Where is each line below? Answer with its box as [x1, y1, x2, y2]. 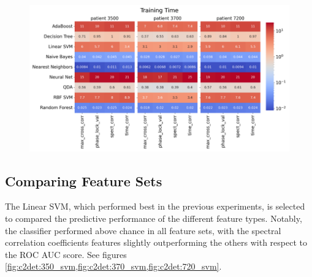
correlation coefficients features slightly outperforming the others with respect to [5, 236, 307, 249]
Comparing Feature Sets [5, 171, 162, 190]
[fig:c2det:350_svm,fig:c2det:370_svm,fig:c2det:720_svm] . [5, 260, 222, 273]
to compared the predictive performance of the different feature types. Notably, [5, 212, 302, 224]
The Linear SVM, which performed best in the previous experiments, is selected [5, 200, 305, 213]
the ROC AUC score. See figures [5, 248, 127, 260]
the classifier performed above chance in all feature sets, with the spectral [5, 224, 281, 237]
